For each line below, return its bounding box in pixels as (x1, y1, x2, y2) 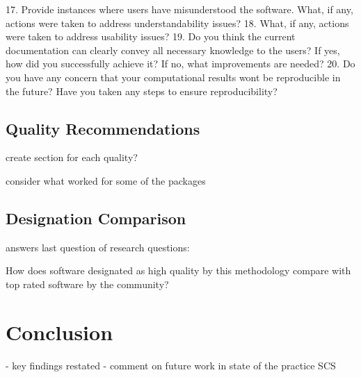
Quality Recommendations (6, 117, 200, 139)
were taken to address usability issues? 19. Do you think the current (6, 29, 296, 44)
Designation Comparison (6, 207, 186, 228)
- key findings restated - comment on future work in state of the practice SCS (6, 358, 336, 372)
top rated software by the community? (6, 276, 169, 291)
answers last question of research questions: (6, 240, 190, 254)
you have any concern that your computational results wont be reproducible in (6, 69, 341, 84)
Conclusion (6, 317, 113, 346)
